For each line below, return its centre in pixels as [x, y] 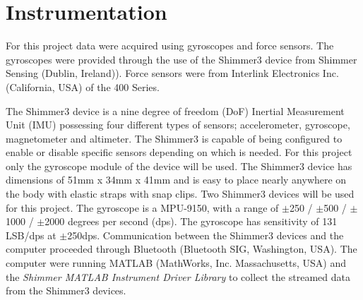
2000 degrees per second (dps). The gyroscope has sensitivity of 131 [191, 221]
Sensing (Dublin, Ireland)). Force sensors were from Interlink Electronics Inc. [172, 73]
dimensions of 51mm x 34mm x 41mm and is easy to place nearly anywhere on [176, 180]
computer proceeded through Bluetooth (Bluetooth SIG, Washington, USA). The [181, 249]
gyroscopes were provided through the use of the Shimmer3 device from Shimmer [181, 59]
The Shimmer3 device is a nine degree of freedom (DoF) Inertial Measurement [175, 110]
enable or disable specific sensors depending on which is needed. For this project [179, 152]
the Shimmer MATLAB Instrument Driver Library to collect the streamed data [178, 276]
